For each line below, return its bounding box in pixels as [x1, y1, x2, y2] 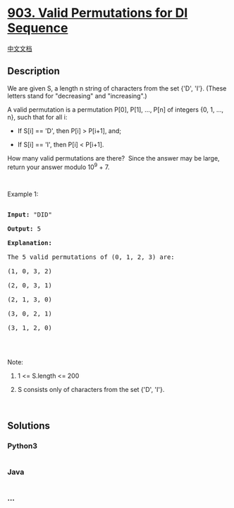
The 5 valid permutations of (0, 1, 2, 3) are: [7, 253, 175, 261]
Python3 [7, 441, 37, 451]
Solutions [7, 420, 51, 432]
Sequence [7, 20, 68, 36]
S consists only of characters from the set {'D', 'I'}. [17, 386, 165, 394]
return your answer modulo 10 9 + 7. [7, 161, 110, 171]
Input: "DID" [7, 211, 53, 219]
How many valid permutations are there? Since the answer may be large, [7, 154, 220, 162]
